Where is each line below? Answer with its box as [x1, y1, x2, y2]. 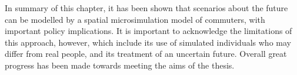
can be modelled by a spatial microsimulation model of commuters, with [5, 13, 265, 25]
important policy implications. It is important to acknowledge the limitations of [5, 25, 292, 37]
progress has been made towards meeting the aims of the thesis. [5, 59, 235, 71]
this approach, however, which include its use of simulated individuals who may [5, 36, 291, 48]
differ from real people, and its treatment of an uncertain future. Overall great [5, 47, 287, 60]
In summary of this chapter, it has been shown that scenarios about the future [5, 2, 288, 13]
